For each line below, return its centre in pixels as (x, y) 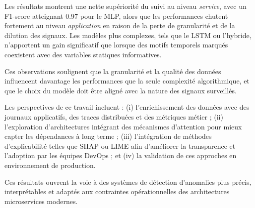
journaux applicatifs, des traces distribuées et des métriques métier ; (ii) (114, 116)
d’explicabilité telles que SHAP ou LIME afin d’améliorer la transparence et (120, 146)
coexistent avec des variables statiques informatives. (83, 54)
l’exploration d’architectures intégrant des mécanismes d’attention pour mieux (123, 126)
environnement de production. (50, 165)
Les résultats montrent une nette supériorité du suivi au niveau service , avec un (126, 6)
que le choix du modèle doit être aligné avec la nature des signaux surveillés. (121, 90)
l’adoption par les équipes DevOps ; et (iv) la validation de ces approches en (121, 155)
